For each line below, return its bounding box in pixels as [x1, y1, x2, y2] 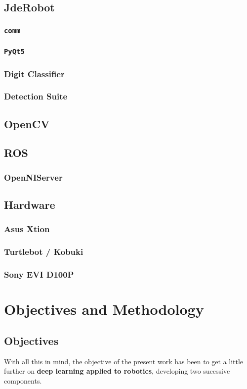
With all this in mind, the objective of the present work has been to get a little [4, 356, 244, 366]
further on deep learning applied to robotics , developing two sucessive [4, 366, 230, 376]
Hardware [4, 197, 55, 212]
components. [4, 375, 42, 386]
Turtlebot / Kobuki [4, 245, 83, 258]
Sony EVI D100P [4, 268, 74, 281]
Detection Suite [4, 90, 68, 102]
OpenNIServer [4, 171, 63, 183]
